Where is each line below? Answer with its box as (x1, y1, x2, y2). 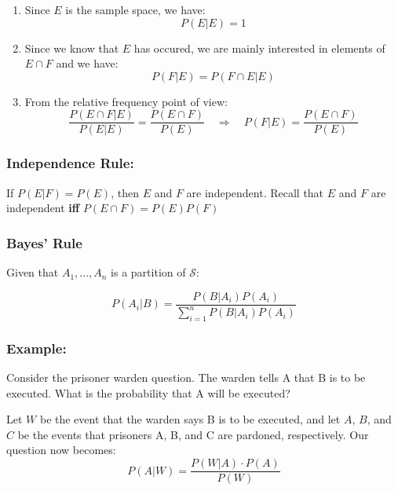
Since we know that (24, 39, 119, 56)
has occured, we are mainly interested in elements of (133, 39, 385, 56)
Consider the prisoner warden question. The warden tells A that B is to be (6, 369, 366, 386)
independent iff (6, 200, 80, 216)
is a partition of (111, 264, 186, 280)
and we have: (56, 55, 119, 71)
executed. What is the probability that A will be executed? (6, 384, 290, 401)
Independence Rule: (6, 153, 134, 173)
